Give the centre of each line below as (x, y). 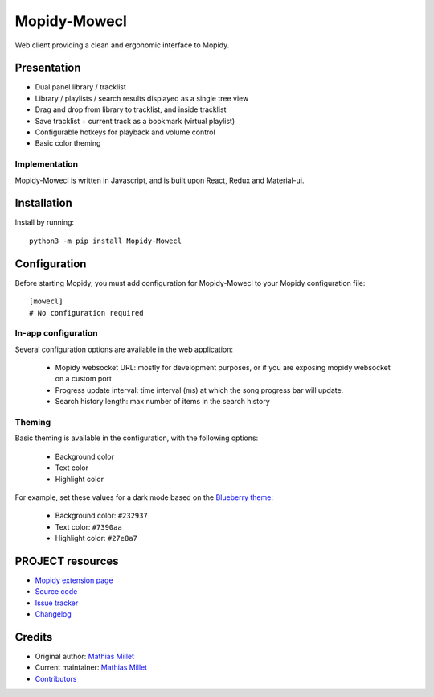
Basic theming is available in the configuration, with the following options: (137, 438)
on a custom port (84, 379)
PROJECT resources (67, 561)
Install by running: (45, 222)
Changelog (53, 614)
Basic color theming (68, 143)
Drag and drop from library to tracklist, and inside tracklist (131, 109)
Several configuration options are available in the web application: (124, 349)
